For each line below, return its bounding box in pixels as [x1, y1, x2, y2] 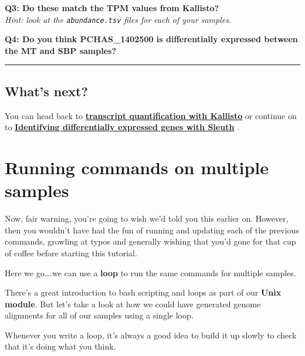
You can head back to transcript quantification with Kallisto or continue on [5, 109, 297, 121]
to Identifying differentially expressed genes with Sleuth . [5, 121, 239, 133]
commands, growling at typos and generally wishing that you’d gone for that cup [5, 235, 296, 247]
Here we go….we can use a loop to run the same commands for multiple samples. [5, 266, 296, 279]
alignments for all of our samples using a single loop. [5, 309, 194, 321]
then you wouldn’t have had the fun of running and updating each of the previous [5, 223, 299, 236]
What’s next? [5, 82, 88, 100]
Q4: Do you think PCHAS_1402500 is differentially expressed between [5, 33, 298, 45]
